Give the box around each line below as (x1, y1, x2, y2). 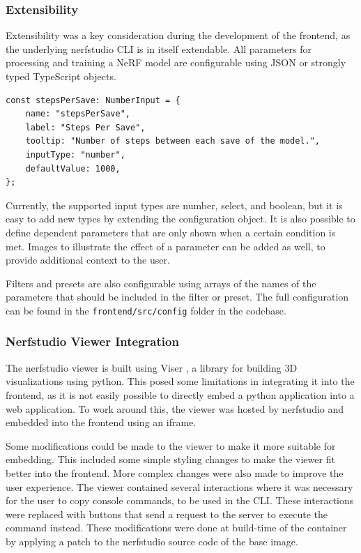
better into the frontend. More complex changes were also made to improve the (6, 465, 344, 480)
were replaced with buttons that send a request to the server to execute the (6, 506, 328, 521)
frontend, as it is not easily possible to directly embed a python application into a (6, 387, 355, 402)
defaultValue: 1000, (25, 163, 121, 174)
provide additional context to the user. (6, 252, 170, 267)
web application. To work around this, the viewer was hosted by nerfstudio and (6, 401, 344, 416)
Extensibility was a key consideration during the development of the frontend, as (6, 28, 351, 43)
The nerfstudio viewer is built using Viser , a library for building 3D (6, 360, 298, 374)
